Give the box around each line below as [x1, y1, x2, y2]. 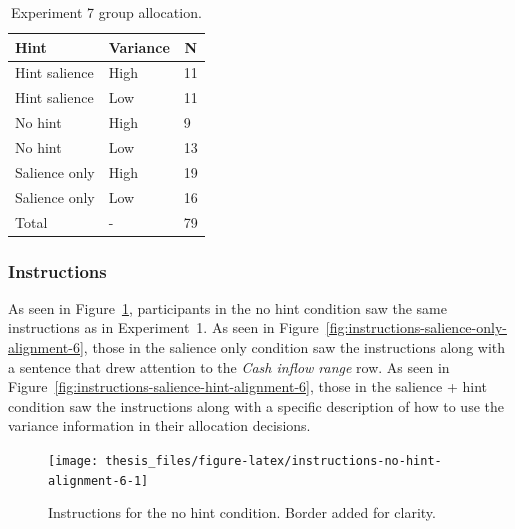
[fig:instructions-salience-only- [325, 317, 507, 338]
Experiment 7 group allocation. [10, 2, 202, 22]
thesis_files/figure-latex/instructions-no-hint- [105, 453, 442, 468]
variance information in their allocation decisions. [8, 415, 311, 436]
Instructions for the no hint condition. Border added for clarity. [48, 502, 436, 523]
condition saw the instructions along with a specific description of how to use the [8, 395, 504, 416]
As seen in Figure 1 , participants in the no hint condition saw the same [8, 297, 447, 318]
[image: [48, 453, 99, 468]
